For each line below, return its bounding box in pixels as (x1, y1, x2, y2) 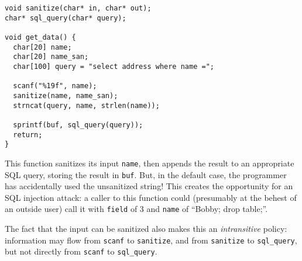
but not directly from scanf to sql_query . (5, 245, 157, 257)
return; (13, 130, 43, 139)
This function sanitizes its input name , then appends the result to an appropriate (5, 156, 294, 169)
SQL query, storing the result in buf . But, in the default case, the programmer (5, 168, 287, 180)
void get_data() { (5, 33, 76, 41)
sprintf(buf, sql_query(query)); (13, 120, 143, 129)
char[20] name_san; (13, 53, 89, 61)
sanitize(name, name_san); (13, 91, 118, 100)
